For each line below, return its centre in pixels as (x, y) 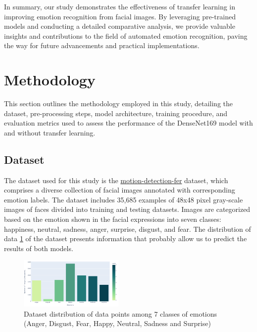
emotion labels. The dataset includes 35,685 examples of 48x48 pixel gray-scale (124, 199)
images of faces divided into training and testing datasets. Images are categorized (127, 209)
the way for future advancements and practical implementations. (102, 45)
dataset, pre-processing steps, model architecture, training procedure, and (116, 113)
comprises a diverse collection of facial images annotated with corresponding (120, 190)
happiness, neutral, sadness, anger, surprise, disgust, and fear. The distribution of (128, 229)
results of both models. (39, 248)
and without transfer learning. (50, 132)
